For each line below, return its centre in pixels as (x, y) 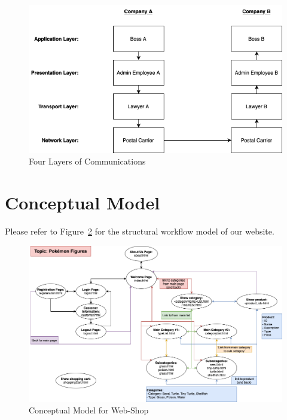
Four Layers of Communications (87, 161)
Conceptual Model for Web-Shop (89, 410)
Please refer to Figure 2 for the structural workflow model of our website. (140, 231)
